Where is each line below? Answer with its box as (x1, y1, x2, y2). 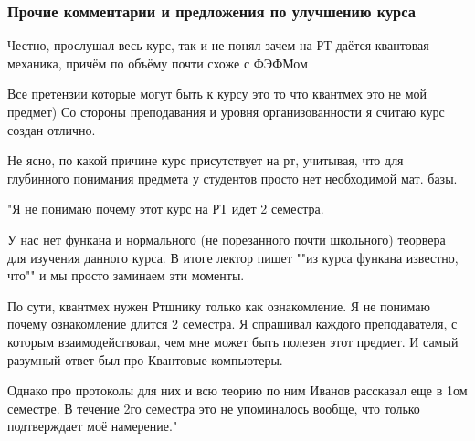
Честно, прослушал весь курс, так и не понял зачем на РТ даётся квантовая (7, 36, 429, 55)
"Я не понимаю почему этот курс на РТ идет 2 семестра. (7, 199, 324, 218)
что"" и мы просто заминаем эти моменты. (7, 266, 245, 285)
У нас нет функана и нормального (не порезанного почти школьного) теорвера (7, 229, 446, 248)
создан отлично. (7, 120, 96, 139)
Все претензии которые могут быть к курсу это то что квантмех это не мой (7, 84, 427, 103)
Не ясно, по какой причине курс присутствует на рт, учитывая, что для (7, 151, 404, 170)
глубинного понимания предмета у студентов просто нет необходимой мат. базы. (7, 168, 458, 187)
